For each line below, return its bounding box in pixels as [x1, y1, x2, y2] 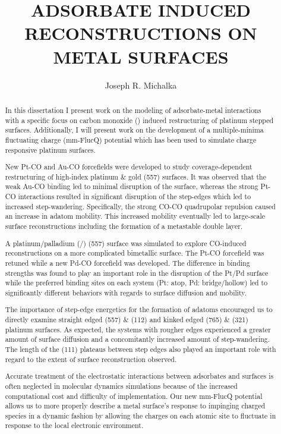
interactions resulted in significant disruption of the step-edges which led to [18, 191, 251, 202]
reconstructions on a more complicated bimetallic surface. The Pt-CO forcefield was [5, 248, 264, 258]
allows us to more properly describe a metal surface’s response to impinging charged [5, 401, 266, 411]
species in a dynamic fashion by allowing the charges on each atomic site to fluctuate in [5, 410, 276, 420]
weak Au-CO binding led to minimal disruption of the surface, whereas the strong [5, 181, 258, 191]
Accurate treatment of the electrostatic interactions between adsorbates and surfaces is [5, 371, 274, 381]
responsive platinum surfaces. [5, 144, 96, 155]
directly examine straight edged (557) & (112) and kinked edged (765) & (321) [5, 315, 248, 325]
